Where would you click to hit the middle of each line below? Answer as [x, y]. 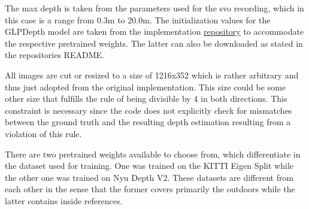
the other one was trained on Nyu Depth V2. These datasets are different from [149, 177]
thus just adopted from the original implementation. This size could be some [146, 87]
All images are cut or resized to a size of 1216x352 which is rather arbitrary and [152, 75]
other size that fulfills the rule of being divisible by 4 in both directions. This [146, 99]
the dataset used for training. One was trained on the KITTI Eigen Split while [149, 166]
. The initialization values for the [210, 19]
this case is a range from [50, 19]
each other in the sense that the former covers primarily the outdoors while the [150, 189]
